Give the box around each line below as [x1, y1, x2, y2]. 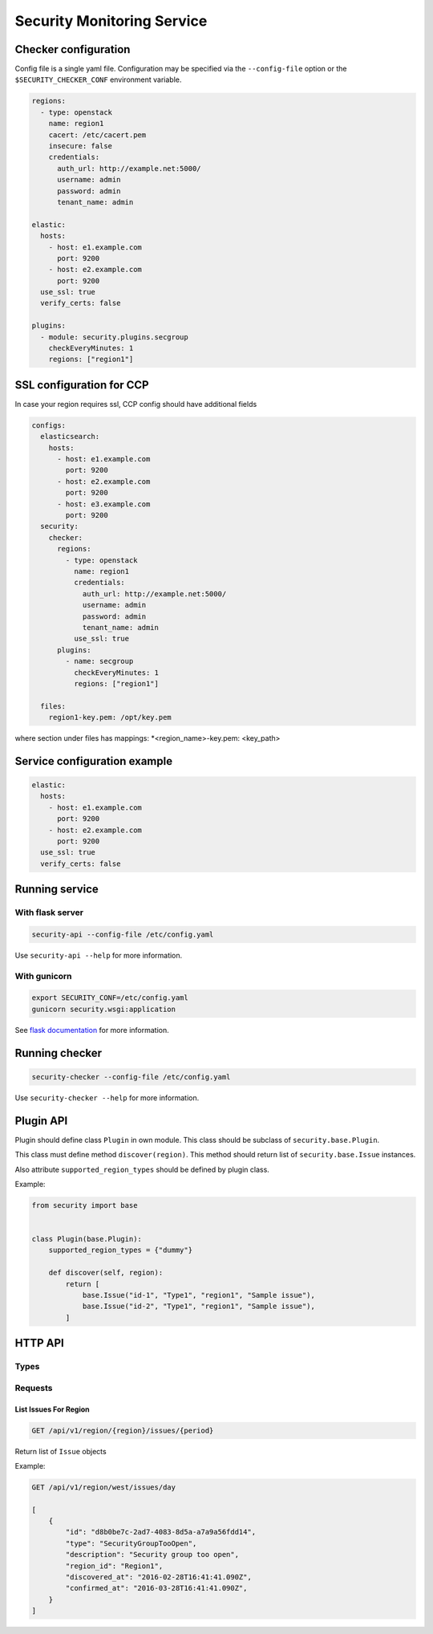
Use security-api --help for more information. [14, 950, 183, 960]
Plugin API [14, 1114, 68, 1128]
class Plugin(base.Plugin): [31, 1234, 142, 1244]
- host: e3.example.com [57, 499, 151, 509]
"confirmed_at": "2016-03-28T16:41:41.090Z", [65, 1583, 248, 1593]
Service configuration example [14, 754, 172, 768]
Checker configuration [14, 43, 131, 56]
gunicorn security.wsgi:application [31, 1004, 176, 1014]
